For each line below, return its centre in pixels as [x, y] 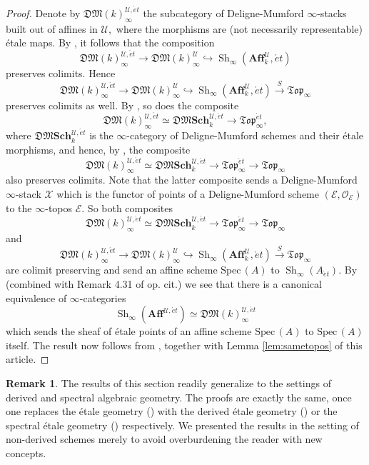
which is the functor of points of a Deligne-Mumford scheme [188, 193]
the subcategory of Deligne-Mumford [223, 13]
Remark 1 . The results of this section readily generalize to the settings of [168, 382]
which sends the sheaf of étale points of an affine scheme [129, 331]
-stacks [332, 13]
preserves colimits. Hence [61, 73]
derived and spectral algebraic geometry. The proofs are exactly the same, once [179, 397]
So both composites [130, 207]
